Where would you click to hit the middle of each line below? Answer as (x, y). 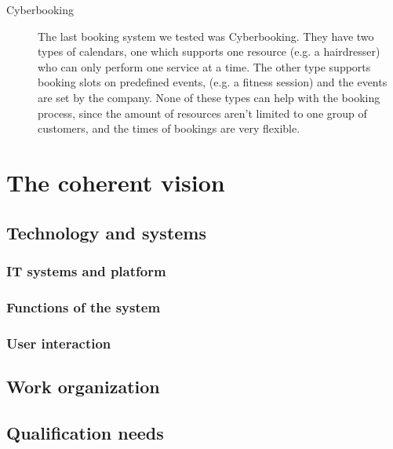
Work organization (83, 386)
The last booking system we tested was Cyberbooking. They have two (206, 36)
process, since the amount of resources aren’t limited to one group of (202, 113)
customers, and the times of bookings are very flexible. (169, 128)
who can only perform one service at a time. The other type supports (204, 66)
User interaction (59, 343)
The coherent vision (116, 182)
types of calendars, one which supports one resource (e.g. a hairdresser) (209, 51)
